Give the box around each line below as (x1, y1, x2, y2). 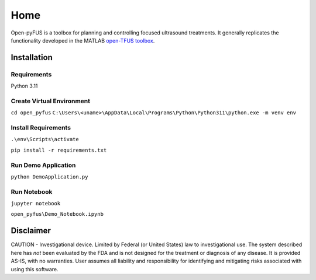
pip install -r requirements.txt (11, 146, 107, 153)
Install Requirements (11, 124, 71, 131)
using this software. (11, 265, 59, 272)
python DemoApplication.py (11, 173, 88, 180)
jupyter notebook (11, 200, 61, 207)
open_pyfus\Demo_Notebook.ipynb (11, 211, 104, 218)
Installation (11, 52, 53, 62)
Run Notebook (11, 187, 53, 195)
